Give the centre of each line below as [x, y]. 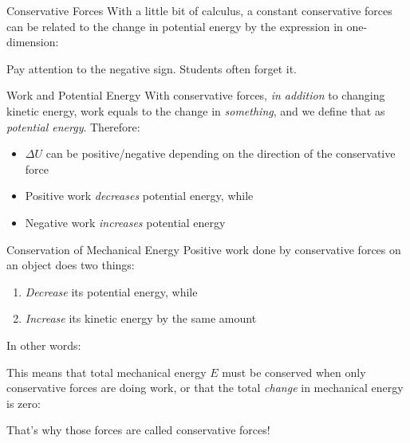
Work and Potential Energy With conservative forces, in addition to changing [196, 95]
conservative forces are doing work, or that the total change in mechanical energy [205, 388]
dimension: [33, 42]
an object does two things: [71, 265]
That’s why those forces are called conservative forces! [138, 430]
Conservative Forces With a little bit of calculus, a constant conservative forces [199, 10]
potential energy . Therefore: [73, 126]
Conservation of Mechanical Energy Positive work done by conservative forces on [204, 249]
